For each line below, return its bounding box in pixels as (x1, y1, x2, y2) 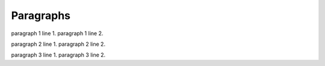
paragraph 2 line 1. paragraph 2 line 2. (11, 40, 105, 48)
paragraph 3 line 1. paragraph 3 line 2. (11, 51, 106, 59)
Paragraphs (11, 9, 71, 22)
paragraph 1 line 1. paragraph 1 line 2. (11, 30, 104, 37)
